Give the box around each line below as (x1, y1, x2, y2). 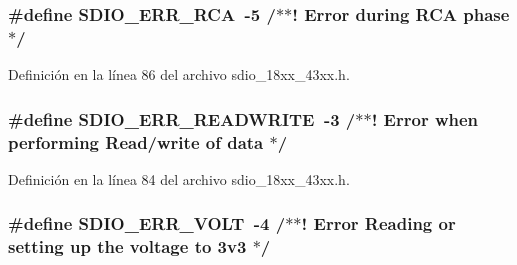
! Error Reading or (301, 211, 456, 236)
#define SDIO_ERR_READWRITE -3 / (8, 106, 356, 131)
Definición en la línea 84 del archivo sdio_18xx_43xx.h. (8, 168, 350, 189)
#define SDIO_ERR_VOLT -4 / (8, 211, 286, 236)
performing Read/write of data (8, 129, 264, 154)
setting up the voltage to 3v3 (8, 234, 247, 259)
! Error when (371, 106, 479, 131)
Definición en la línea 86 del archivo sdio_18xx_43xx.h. (8, 64, 350, 85)
